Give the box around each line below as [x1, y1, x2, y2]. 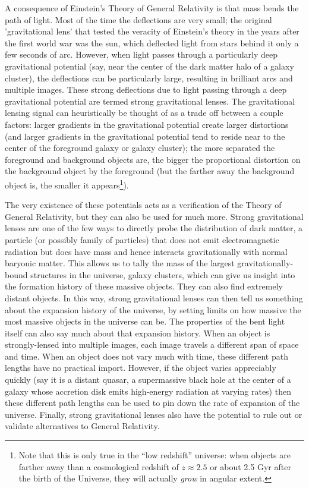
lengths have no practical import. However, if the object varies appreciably [5, 361, 276, 374]
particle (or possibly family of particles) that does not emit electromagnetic [5, 233, 279, 245]
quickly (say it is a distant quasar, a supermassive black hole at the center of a [5, 373, 291, 386]
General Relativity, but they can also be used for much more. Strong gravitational [5, 210, 304, 222]
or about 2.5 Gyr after [210, 460, 291, 473]
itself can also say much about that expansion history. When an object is [5, 326, 270, 339]
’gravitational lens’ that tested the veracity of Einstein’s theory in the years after [5, 25, 299, 37]
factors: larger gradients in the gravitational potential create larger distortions [5, 118, 289, 130]
